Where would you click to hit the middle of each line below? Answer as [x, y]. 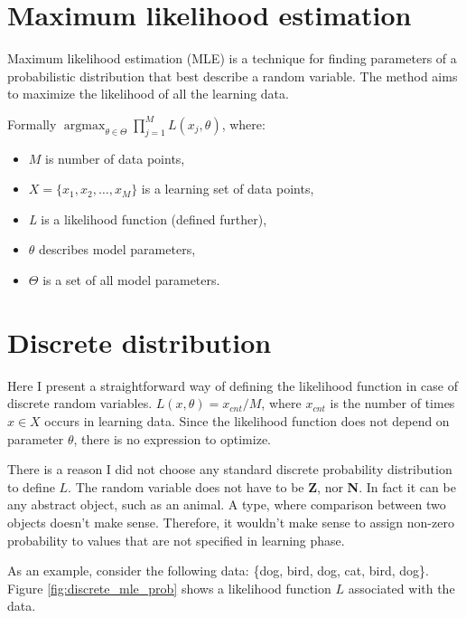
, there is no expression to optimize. [172, 438]
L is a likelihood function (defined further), [148, 219]
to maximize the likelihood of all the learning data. [148, 94]
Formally [32, 124]
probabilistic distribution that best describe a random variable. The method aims [233, 76]
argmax [84, 125]
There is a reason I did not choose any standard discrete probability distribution [230, 469]
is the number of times [392, 403]
